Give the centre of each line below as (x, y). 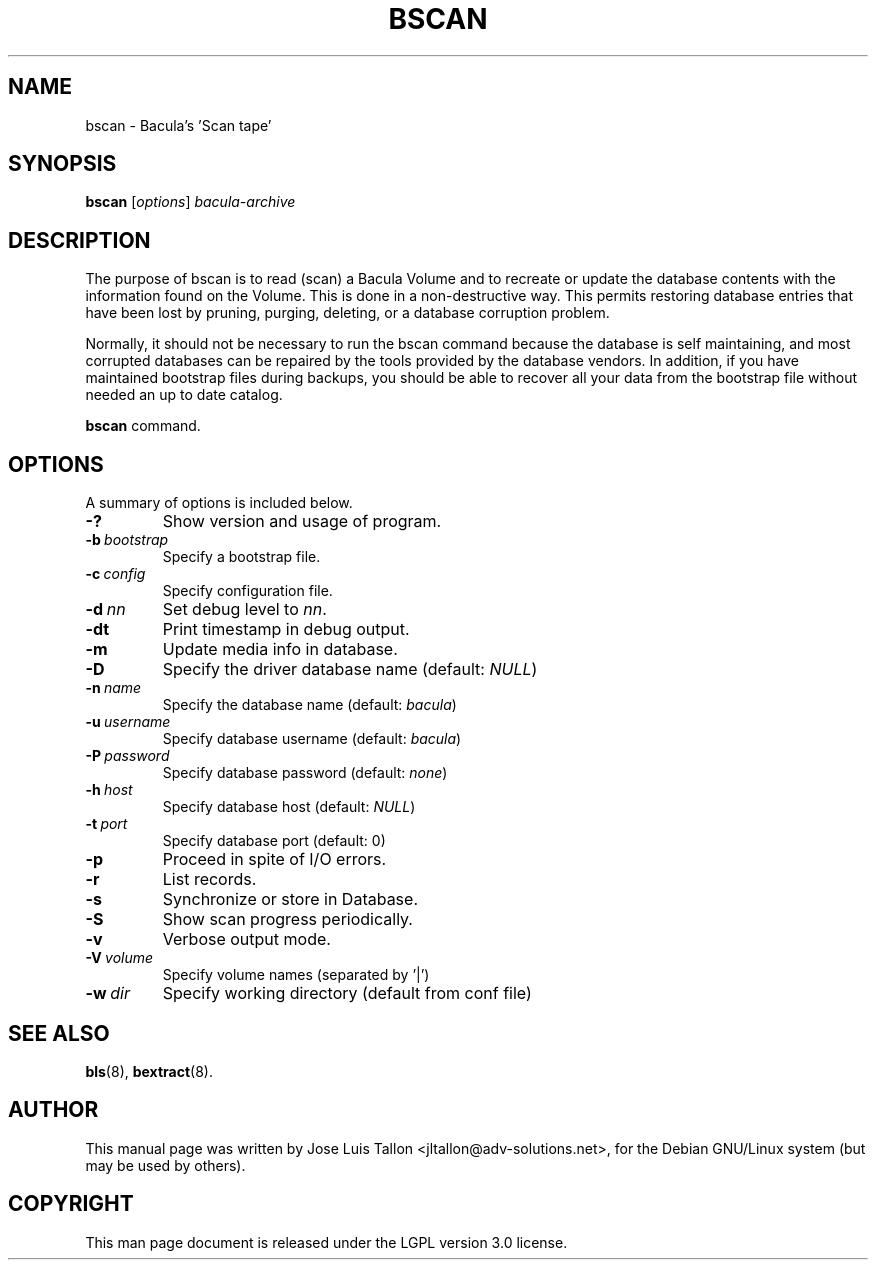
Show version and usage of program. (302, 521)
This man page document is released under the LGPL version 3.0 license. (326, 1242)
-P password (127, 756)
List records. (209, 879)
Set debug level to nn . (244, 609)
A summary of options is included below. (219, 503)
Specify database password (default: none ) (305, 773)
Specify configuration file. (247, 591)
